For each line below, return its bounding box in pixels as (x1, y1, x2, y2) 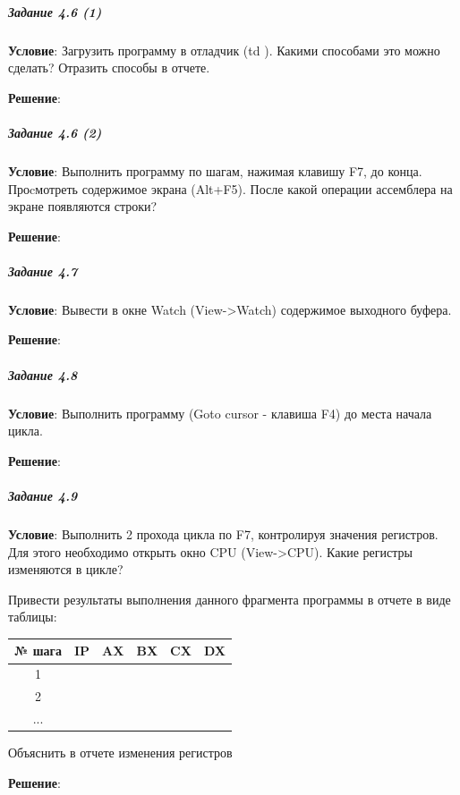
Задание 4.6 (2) (8, 123, 102, 141)
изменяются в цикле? (8, 560, 124, 579)
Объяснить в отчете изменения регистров (8, 743, 233, 762)
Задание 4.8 (8, 365, 78, 384)
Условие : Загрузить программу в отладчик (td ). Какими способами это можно (8, 40, 440, 59)
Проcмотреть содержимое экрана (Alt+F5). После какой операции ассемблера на (8, 179, 453, 198)
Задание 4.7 (8, 261, 78, 280)
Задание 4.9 (8, 486, 78, 504)
